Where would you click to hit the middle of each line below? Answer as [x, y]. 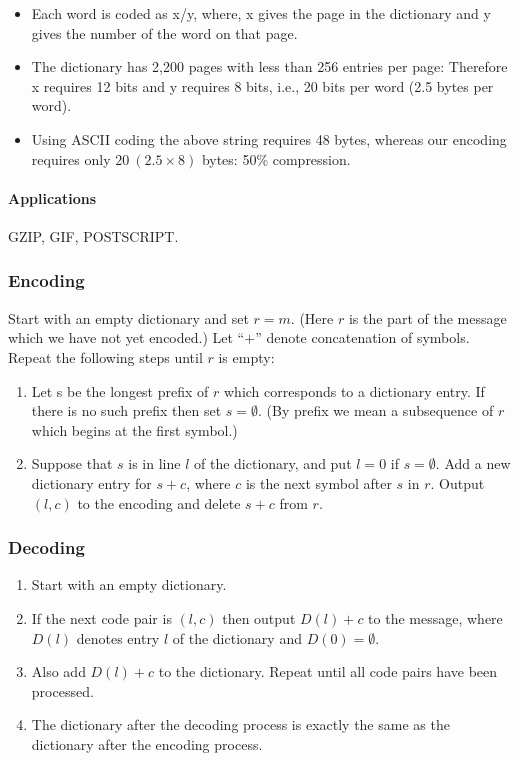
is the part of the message [427, 317]
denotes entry [118, 637]
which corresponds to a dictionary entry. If [354, 390]
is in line [154, 463]
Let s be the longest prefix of [120, 390]
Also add [58, 671]
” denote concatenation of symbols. [362, 337]
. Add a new [473, 463]
